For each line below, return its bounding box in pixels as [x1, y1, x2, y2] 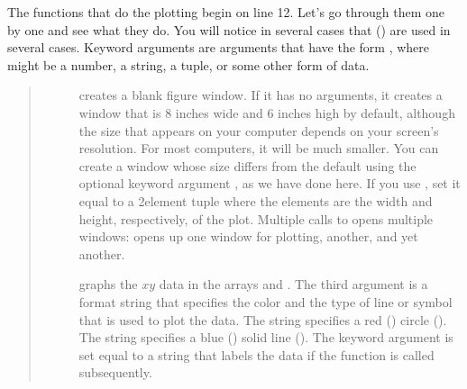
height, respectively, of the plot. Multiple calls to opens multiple [78, 209, 434, 228]
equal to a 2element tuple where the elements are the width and [78, 191, 433, 210]
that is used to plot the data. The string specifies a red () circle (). [78, 310, 447, 329]
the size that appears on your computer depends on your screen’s [78, 121, 439, 140]
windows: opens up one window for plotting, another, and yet [78, 227, 418, 246]
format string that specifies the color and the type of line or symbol [78, 292, 453, 311]
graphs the [78, 275, 138, 294]
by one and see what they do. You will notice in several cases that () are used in [7, 20, 451, 39]
